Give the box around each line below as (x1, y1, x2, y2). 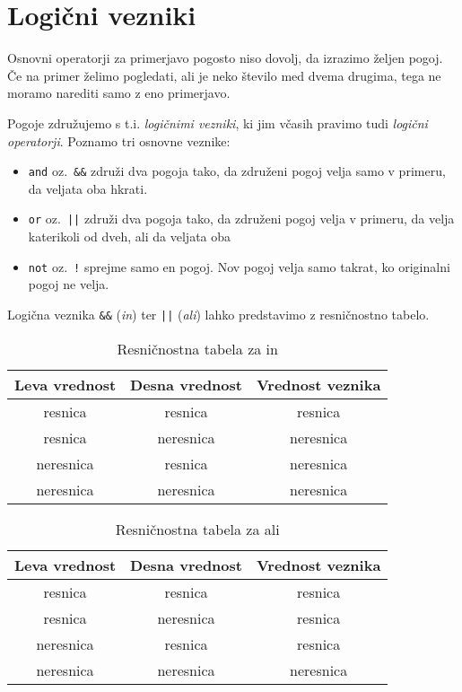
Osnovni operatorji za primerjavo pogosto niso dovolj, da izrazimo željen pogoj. (7, 48, 443, 67)
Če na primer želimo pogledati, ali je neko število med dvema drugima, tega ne (7, 66, 441, 84)
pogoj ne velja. (28, 275, 109, 293)
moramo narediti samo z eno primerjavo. (7, 83, 231, 102)
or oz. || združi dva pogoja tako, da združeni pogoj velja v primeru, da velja (28, 209, 455, 228)
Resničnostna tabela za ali (115, 518, 280, 539)
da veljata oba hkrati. (28, 179, 148, 197)
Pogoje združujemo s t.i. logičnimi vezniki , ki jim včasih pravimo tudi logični (7, 113, 428, 132)
